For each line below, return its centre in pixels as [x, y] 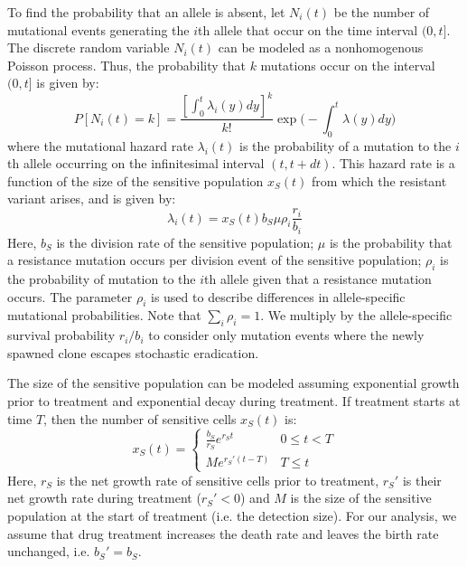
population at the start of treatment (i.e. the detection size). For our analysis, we [232, 515]
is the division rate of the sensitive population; [185, 242]
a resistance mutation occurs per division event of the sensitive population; [215, 260]
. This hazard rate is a [393, 163]
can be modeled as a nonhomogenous [321, 47]
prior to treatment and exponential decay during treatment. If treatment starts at [234, 400]
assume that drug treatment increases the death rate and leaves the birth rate [223, 533]
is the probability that [391, 242]
